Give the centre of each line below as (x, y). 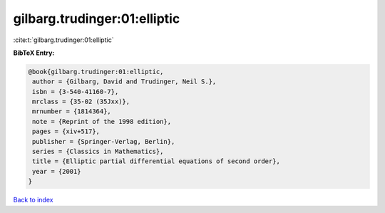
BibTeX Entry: (34, 53)
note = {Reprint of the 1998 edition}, (102, 121)
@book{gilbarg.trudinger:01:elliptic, (96, 72)
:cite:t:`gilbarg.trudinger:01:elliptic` (63, 40)
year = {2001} (57, 171)
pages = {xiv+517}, (66, 131)
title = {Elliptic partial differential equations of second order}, (156, 161)
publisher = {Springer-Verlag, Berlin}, (104, 141)
